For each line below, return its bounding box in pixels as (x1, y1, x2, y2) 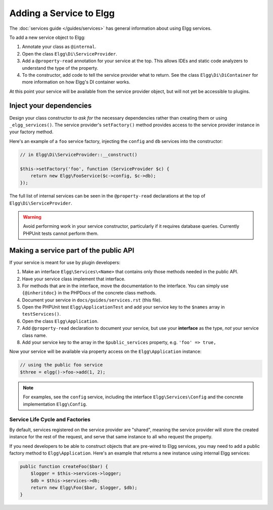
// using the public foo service (20, 362, 103, 368)
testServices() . (22, 311, 61, 317)
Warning (23, 214, 41, 220)
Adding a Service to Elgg (9, 8, 115, 19)
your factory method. (9, 129, 54, 135)
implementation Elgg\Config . (23, 401, 87, 407)
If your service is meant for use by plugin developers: (9, 259, 121, 265)
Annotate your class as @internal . (22, 43, 97, 50)
